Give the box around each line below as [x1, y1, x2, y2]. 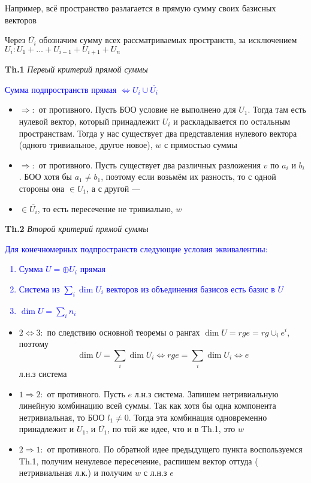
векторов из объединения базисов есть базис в [106, 282, 275, 295]
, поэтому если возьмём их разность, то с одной [101, 170, 276, 183]
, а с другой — [86, 182, 141, 194]
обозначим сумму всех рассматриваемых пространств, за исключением [39, 34, 297, 46]
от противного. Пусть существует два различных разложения [38, 158, 261, 171]
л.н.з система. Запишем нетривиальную [134, 387, 279, 400]
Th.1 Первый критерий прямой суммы [5, 63, 148, 76]
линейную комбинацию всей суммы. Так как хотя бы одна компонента [19, 399, 276, 412]
